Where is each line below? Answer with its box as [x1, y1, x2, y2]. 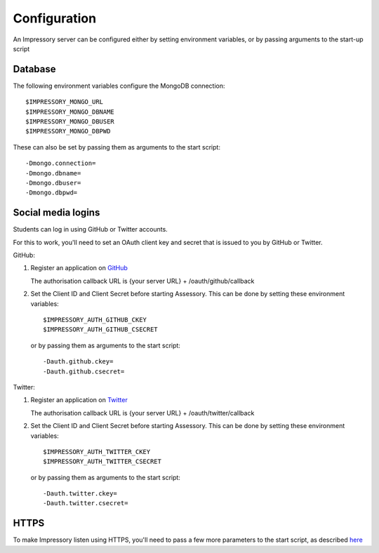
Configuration [13, 11, 97, 26]
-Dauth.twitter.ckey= [43, 490, 117, 498]
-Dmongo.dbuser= [25, 179, 81, 187]
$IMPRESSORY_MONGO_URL [25, 98, 104, 106]
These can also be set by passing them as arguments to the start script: [13, 142, 221, 151]
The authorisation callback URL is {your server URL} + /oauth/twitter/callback [30, 408, 255, 417]
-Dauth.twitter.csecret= [43, 499, 128, 507]
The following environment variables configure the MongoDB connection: [13, 81, 225, 90]
